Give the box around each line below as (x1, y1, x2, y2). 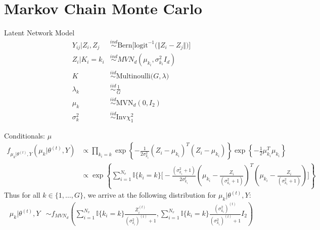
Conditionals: (4, 130, 45, 141)
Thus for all (4, 190, 40, 200)
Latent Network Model (4, 27, 75, 38)
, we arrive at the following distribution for (83, 190, 216, 200)
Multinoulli (116, 72, 151, 80)
